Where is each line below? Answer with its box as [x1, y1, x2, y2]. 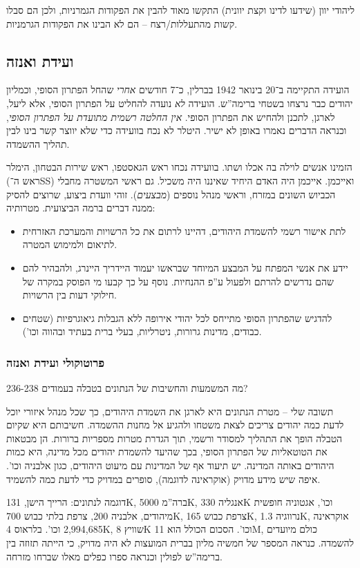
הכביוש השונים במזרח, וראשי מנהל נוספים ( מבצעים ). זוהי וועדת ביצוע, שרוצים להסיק [6, 187, 336, 201]
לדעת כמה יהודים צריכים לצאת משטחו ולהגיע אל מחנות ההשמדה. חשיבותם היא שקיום [6, 417, 344, 432]
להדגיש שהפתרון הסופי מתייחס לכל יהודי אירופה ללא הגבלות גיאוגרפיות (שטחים [22, 310, 332, 325]
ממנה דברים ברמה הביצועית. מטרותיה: [6, 200, 155, 215]
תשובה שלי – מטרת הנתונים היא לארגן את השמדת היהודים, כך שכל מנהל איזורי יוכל [6, 404, 334, 418]
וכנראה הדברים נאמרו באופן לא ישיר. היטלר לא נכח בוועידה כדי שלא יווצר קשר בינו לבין [6, 123, 347, 138]
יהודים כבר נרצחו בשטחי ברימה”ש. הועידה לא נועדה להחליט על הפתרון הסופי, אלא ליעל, [6, 95, 353, 110]
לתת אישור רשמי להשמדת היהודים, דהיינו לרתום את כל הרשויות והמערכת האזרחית [22, 223, 346, 238]
